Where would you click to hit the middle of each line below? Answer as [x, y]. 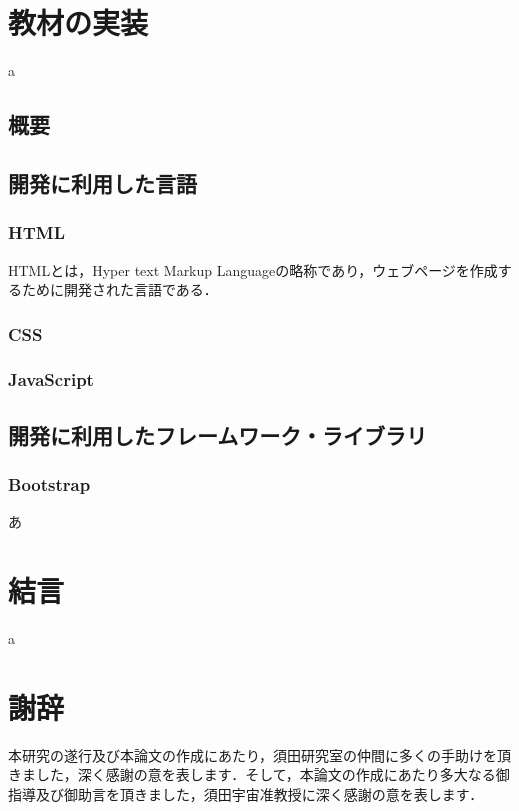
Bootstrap [49, 484]
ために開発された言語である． [119, 289]
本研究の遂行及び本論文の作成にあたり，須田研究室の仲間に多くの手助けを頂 [260, 754]
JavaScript [51, 379]
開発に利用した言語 [102, 182]
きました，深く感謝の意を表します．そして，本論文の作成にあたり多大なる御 [259, 774]
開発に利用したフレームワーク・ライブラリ [217, 434]
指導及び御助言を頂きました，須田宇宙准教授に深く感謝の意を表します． [246, 794]
